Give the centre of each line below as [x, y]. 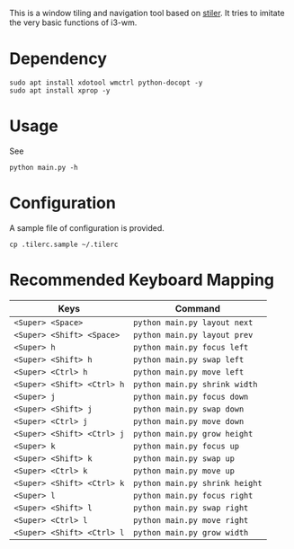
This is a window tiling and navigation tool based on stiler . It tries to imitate [147, 13]
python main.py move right [191, 520]
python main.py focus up [187, 446]
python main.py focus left [191, 347]
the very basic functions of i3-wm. [73, 22]
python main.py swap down [189, 409]
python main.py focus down [191, 396]
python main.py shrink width [196, 384]
